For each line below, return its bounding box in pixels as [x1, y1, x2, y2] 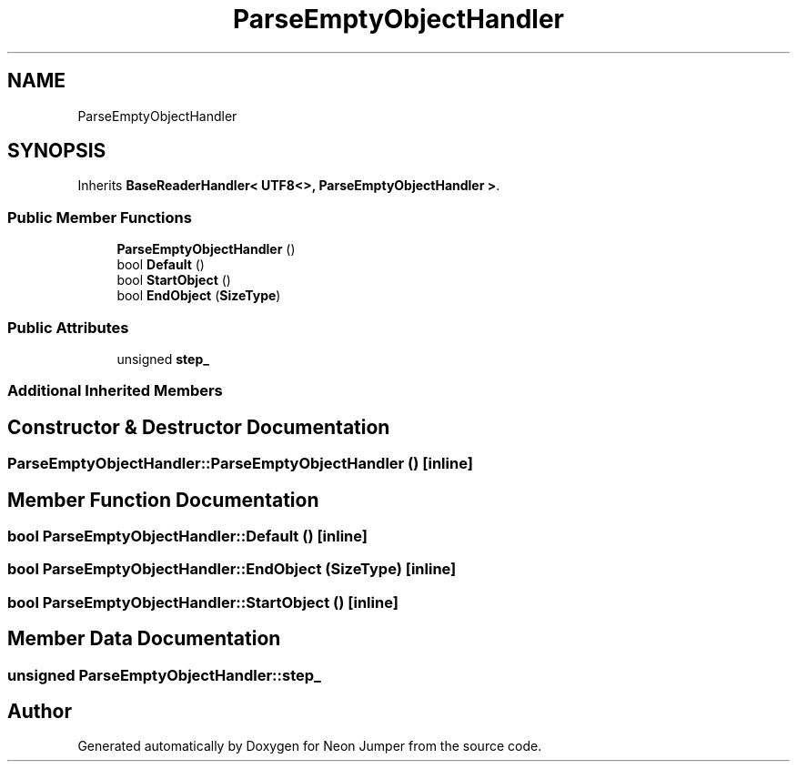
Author [7, 700, 72, 723]
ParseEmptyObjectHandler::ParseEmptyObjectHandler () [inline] [7, 454, 473, 473]
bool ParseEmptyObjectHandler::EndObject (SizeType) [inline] [7, 560, 457, 579]
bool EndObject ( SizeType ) [116, 288, 281, 304]
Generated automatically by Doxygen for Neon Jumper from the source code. [77, 738, 542, 754]
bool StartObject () [116, 272, 231, 288]
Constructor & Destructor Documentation [7, 415, 390, 439]
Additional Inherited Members [7, 381, 223, 400]
